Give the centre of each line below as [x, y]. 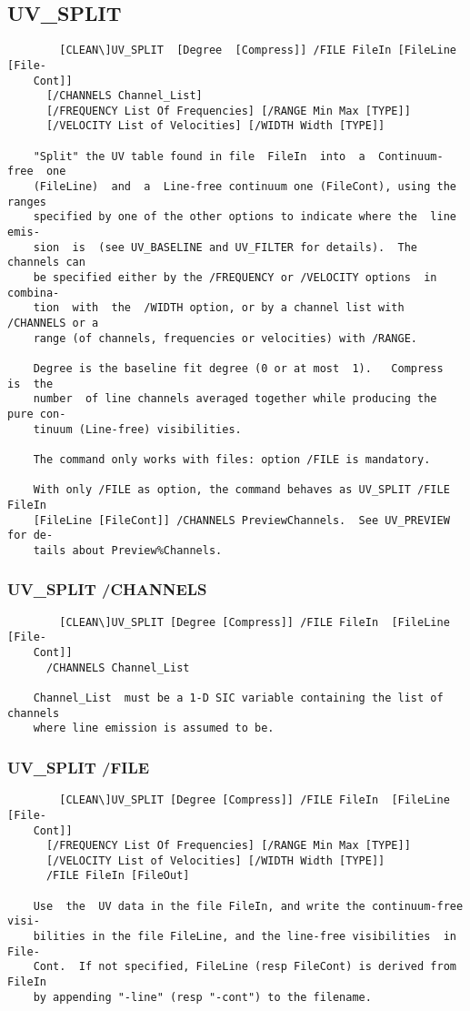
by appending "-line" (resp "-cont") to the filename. [202, 997]
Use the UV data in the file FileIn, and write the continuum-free [248, 906]
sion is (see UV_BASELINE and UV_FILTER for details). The [225, 247]
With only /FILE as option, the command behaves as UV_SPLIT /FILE [241, 490]
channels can [46, 263]
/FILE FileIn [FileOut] [118, 876]
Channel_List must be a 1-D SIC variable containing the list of [238, 698]
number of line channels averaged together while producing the [235, 399]
